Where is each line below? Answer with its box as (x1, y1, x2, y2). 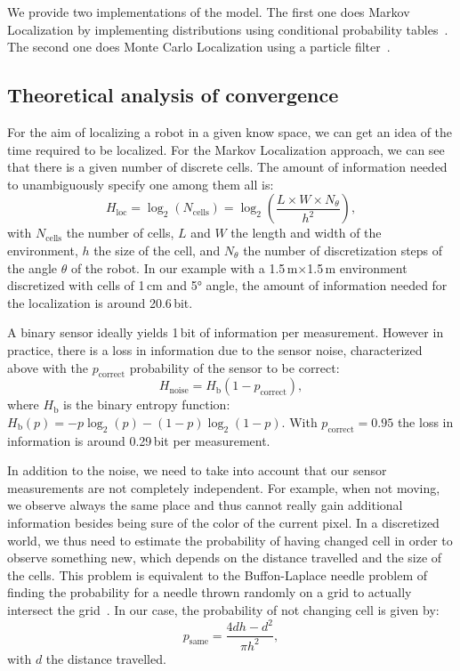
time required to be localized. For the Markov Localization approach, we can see (7, 140, 445, 158)
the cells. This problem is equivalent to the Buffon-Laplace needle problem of (7, 565, 427, 584)
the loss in (397, 412, 454, 431)
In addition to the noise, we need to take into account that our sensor (7, 461, 387, 480)
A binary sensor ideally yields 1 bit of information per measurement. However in (7, 323, 444, 342)
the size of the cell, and (93, 240, 221, 259)
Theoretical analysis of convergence (7, 81, 339, 109)
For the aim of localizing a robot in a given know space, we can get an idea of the (7, 122, 453, 141)
